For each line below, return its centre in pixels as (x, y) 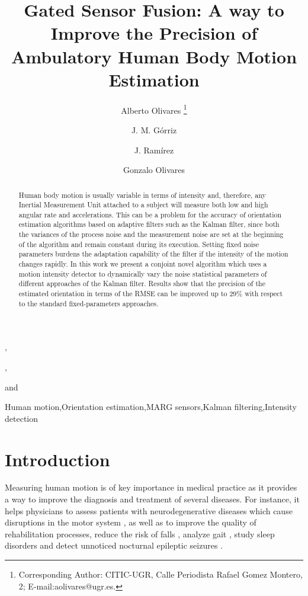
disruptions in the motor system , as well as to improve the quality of (131, 522)
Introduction (57, 459)
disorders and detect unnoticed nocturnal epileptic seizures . (114, 545)
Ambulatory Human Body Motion (154, 56)
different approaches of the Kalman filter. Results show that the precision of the (142, 283)
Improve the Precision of (154, 33)
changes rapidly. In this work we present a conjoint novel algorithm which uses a (143, 264)
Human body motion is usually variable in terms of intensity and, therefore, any (142, 195)
